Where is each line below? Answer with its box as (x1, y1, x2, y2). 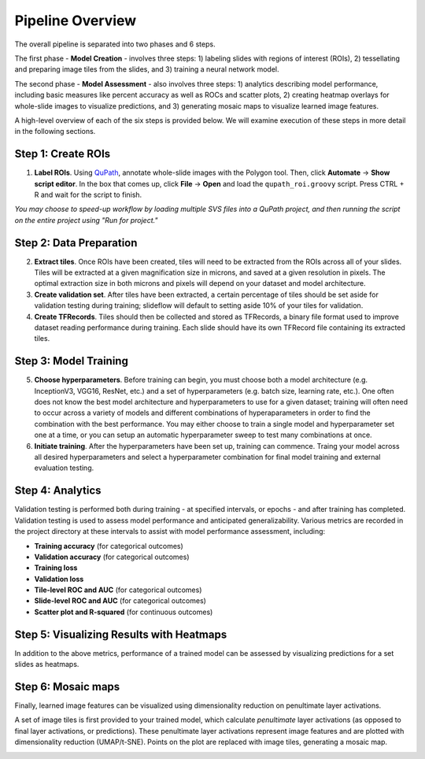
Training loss (34, 563, 78, 572)
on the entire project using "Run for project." (14, 215, 158, 224)
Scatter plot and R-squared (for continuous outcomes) (34, 607, 213, 616)
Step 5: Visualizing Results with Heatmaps (14, 628, 227, 641)
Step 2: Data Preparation (14, 236, 138, 250)
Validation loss (34, 574, 84, 583)
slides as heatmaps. (14, 660, 79, 669)
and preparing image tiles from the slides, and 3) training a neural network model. (14, 65, 279, 74)
